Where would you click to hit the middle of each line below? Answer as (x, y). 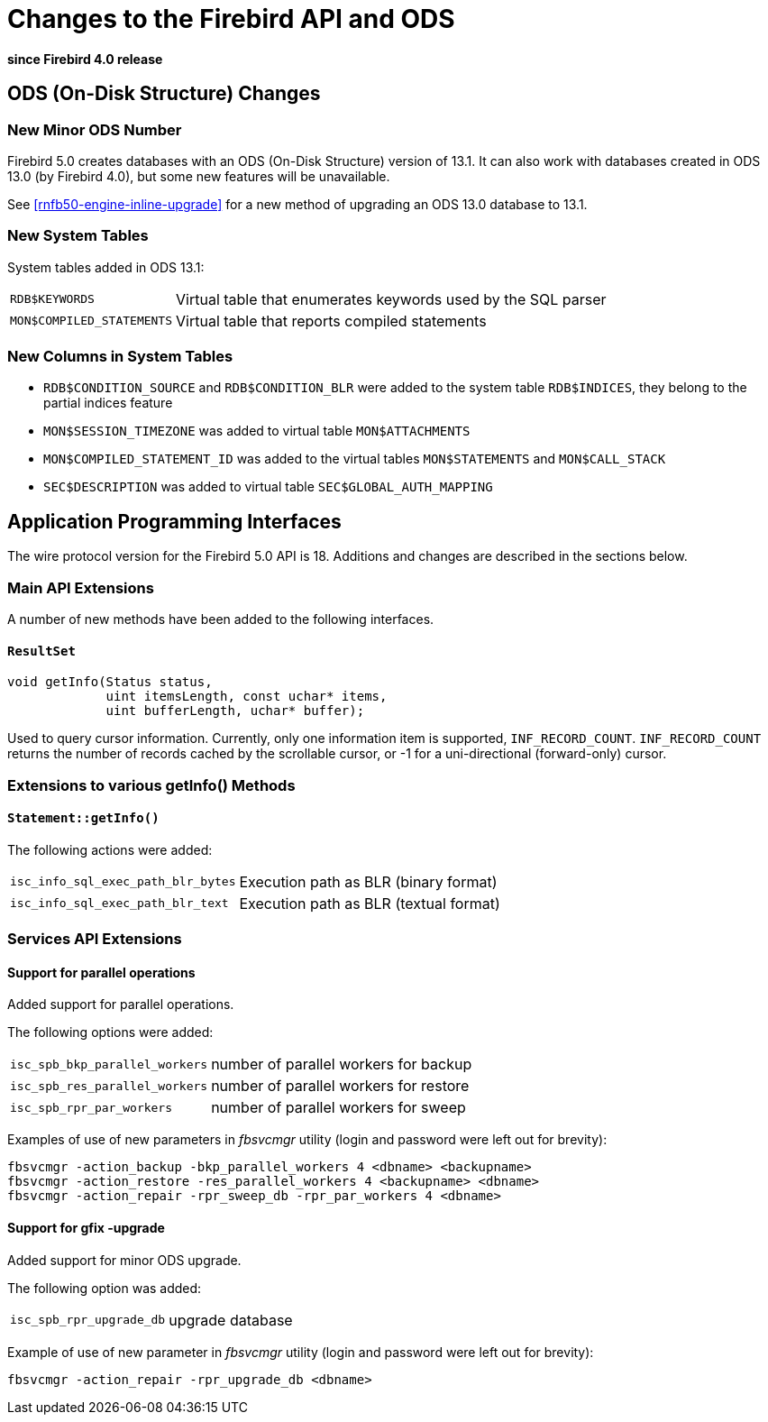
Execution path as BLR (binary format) (368, 881)
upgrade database (231, 1320)
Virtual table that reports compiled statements (331, 321)
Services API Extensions (95, 939)
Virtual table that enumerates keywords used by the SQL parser (391, 299)
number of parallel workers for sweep (338, 1108)
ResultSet (41, 651)
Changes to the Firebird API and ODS (231, 19)
